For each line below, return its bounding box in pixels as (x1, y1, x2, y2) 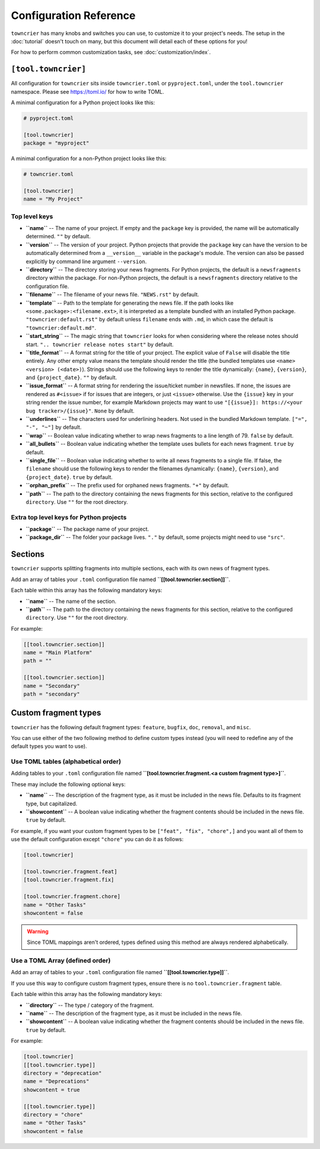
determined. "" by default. (25, 233, 91, 240)
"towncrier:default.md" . (25, 324, 97, 331)
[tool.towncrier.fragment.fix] (23, 876, 115, 883)
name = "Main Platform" (23, 649, 93, 656)
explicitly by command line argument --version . (25, 258, 147, 265)
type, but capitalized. (25, 800, 78, 807)
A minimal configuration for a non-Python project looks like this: (11, 155, 167, 162)
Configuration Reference (11, 9, 136, 22)
